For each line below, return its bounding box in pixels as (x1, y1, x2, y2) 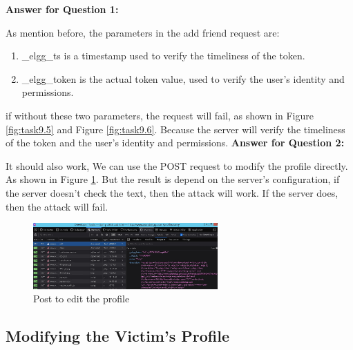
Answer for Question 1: (6, 2, 119, 16)
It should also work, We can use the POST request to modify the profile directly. (6, 158, 348, 173)
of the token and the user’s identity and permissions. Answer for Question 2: (6, 135, 345, 150)
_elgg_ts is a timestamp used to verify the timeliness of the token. (21, 48, 305, 63)
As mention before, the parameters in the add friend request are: (6, 25, 280, 39)
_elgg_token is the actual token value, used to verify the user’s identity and (21, 71, 345, 86)
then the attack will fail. (6, 199, 108, 213)
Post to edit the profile (33, 291, 130, 306)
